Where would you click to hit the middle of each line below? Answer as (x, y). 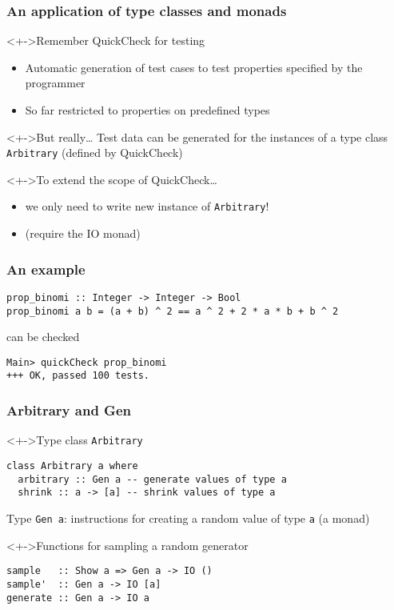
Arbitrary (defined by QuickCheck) (95, 152)
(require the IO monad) (83, 233)
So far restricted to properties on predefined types (147, 110)
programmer (55, 83)
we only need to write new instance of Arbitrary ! (147, 206)
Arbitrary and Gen (69, 410)
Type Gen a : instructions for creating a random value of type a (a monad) (188, 518)
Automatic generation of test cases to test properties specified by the (194, 67)
